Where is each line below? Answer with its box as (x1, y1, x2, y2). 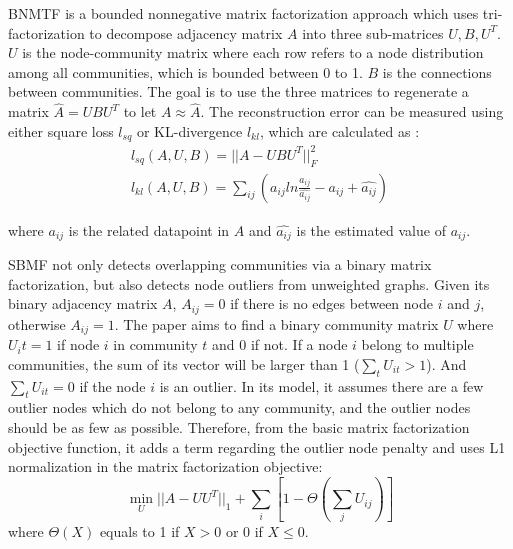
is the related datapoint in (68, 219, 230, 240)
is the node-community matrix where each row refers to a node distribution (22, 42, 484, 63)
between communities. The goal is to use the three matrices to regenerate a (8, 81, 469, 102)
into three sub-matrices (302, 22, 444, 43)
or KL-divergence (136, 120, 243, 141)
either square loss (8, 120, 114, 141)
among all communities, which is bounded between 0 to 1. (8, 61, 363, 82)
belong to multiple (361, 334, 474, 355)
